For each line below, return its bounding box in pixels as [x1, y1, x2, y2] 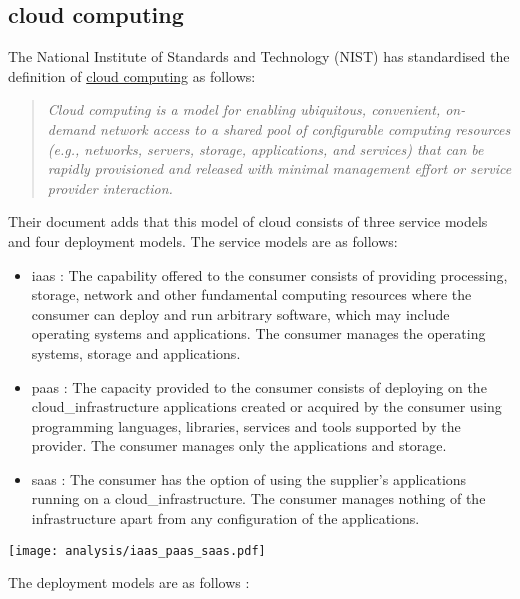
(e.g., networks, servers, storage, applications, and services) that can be [47, 138, 484, 159]
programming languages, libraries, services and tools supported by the [31, 415, 461, 436]
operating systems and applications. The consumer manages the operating [31, 323, 486, 344]
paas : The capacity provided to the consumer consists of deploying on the [31, 376, 487, 397]
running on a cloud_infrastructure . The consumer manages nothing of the [31, 488, 486, 509]
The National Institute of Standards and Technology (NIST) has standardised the [8, 46, 510, 67]
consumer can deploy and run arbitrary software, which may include [31, 303, 450, 324]
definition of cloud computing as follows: [8, 65, 256, 86]
